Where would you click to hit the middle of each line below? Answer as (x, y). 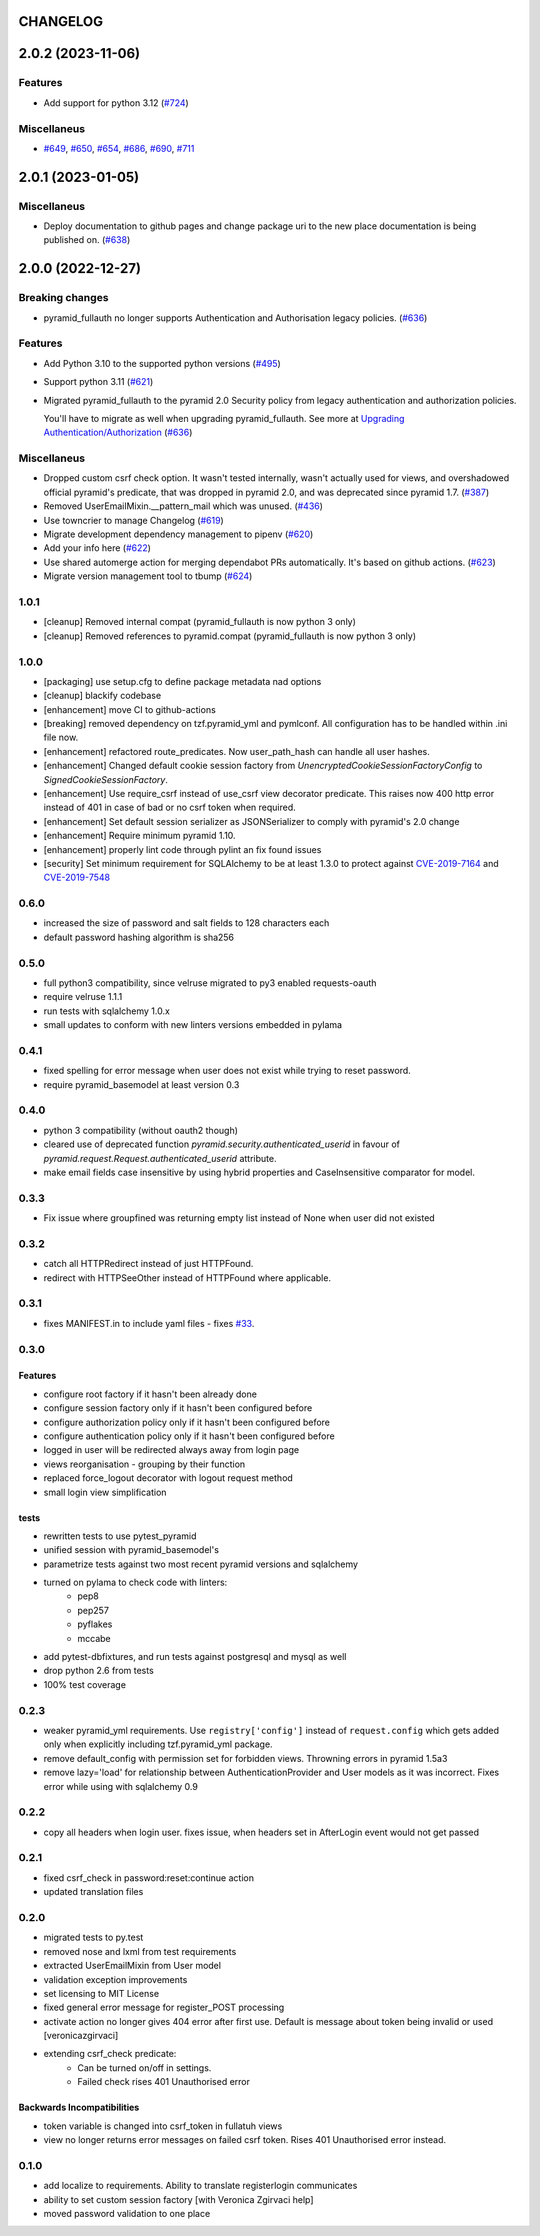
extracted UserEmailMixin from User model (132, 1966)
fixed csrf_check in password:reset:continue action (149, 1877)
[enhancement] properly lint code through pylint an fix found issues (182, 849)
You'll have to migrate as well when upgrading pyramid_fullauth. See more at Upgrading (224, 418)
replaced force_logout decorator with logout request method (168, 1478)
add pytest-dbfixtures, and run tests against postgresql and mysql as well (195, 1657)
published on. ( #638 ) (87, 240)
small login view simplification (105, 1492)
